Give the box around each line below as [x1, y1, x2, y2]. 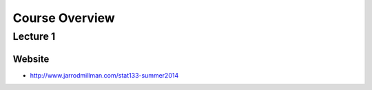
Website [12, 53, 50, 65]
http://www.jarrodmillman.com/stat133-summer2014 [30, 71, 179, 79]
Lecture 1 [12, 30, 56, 43]
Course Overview [12, 10, 115, 25]
